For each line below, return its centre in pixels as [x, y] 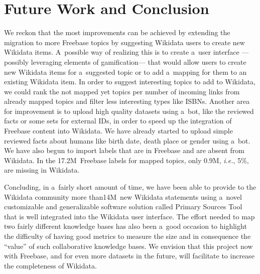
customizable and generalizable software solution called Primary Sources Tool [123, 207]
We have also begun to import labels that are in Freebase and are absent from [124, 150]
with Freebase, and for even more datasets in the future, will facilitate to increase [129, 256]
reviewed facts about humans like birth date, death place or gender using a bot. [127, 140]
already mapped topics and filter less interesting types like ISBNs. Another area [127, 101]
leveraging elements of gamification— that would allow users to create [139, 61]
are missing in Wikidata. [42, 170]
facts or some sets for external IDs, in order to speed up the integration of [118, 121]
